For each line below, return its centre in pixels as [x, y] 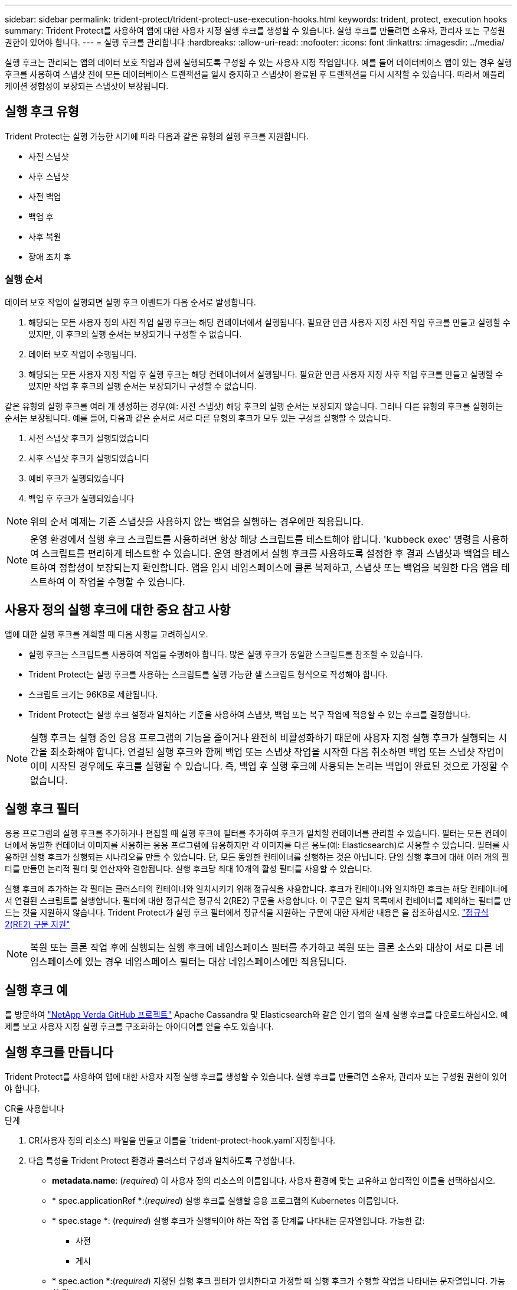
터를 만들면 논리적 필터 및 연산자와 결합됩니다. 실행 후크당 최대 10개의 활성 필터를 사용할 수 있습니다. [189, 869]
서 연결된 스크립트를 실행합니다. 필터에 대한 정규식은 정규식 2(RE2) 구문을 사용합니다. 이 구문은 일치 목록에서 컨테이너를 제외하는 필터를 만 [258, 901]
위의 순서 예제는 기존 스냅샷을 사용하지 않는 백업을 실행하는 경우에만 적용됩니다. [197, 521]
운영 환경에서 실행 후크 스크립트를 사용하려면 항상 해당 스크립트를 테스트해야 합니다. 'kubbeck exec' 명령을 [255, 539]
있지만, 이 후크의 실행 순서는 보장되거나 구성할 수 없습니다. [135, 334]
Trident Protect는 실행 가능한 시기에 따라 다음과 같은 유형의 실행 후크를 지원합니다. [157, 136]
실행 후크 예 [36, 990]
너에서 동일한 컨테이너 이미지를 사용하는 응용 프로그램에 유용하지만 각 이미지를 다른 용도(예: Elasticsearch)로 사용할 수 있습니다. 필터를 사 [257, 845]
